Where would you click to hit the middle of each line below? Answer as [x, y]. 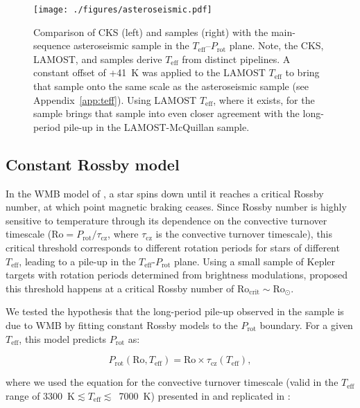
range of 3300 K [40, 395]
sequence [52, 45]
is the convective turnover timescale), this [244, 234]
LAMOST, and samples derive [98, 59]
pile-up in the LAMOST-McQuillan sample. [156, 126]
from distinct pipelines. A [236, 59]
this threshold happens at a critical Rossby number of [120, 288]
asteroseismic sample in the [131, 45]
